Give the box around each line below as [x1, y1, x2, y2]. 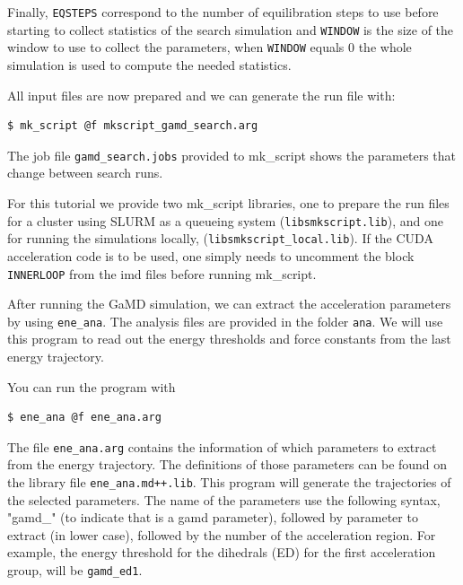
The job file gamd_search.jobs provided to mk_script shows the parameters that [7, 145, 457, 164]
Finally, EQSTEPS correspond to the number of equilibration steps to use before [7, 3, 439, 21]
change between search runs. [7, 163, 163, 182]
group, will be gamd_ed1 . [7, 561, 143, 580]
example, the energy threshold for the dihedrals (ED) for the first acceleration [7, 543, 436, 562]
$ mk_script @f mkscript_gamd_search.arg [7, 119, 258, 133]
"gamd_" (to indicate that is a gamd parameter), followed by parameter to [7, 508, 418, 527]
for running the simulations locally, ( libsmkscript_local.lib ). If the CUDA [7, 229, 433, 248]
